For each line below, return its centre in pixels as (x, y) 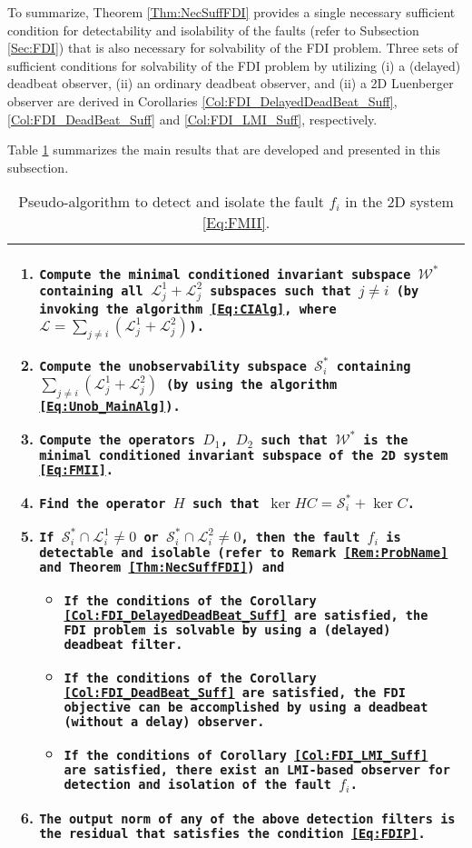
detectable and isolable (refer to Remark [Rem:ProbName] (244, 553)
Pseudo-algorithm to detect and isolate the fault (172, 202)
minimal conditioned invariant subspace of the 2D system (244, 455)
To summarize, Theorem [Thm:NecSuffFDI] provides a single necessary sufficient (231, 12)
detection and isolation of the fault (198, 785)
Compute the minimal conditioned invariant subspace (225, 275)
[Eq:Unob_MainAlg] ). (110, 406)
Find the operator (103, 503)
